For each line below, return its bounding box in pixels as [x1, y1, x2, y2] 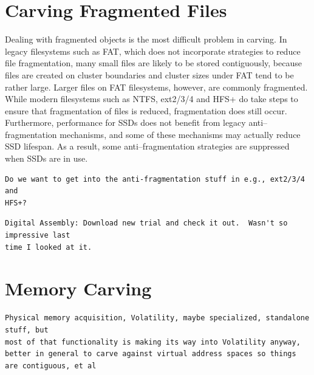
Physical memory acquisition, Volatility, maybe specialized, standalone [5, 314, 310, 323]
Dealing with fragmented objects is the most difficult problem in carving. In [5, 33, 287, 46]
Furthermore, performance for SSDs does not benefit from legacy [5, 116, 246, 129]
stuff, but [5, 325, 49, 334]
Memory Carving [5, 276, 152, 301]
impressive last [5, 231, 70, 240]
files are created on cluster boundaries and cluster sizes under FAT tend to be [5, 68, 294, 81]
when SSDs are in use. [5, 152, 88, 165]
